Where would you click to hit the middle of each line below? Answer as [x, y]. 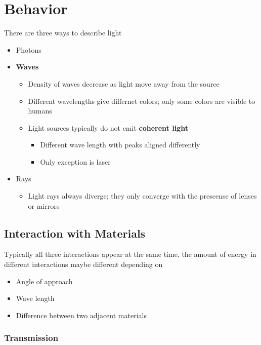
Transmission [31, 338]
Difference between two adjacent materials [81, 315]
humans [40, 111]
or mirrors [44, 205]
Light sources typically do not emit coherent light [108, 127]
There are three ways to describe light [63, 33]
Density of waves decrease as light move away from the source [124, 83]
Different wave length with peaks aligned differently [120, 145]
